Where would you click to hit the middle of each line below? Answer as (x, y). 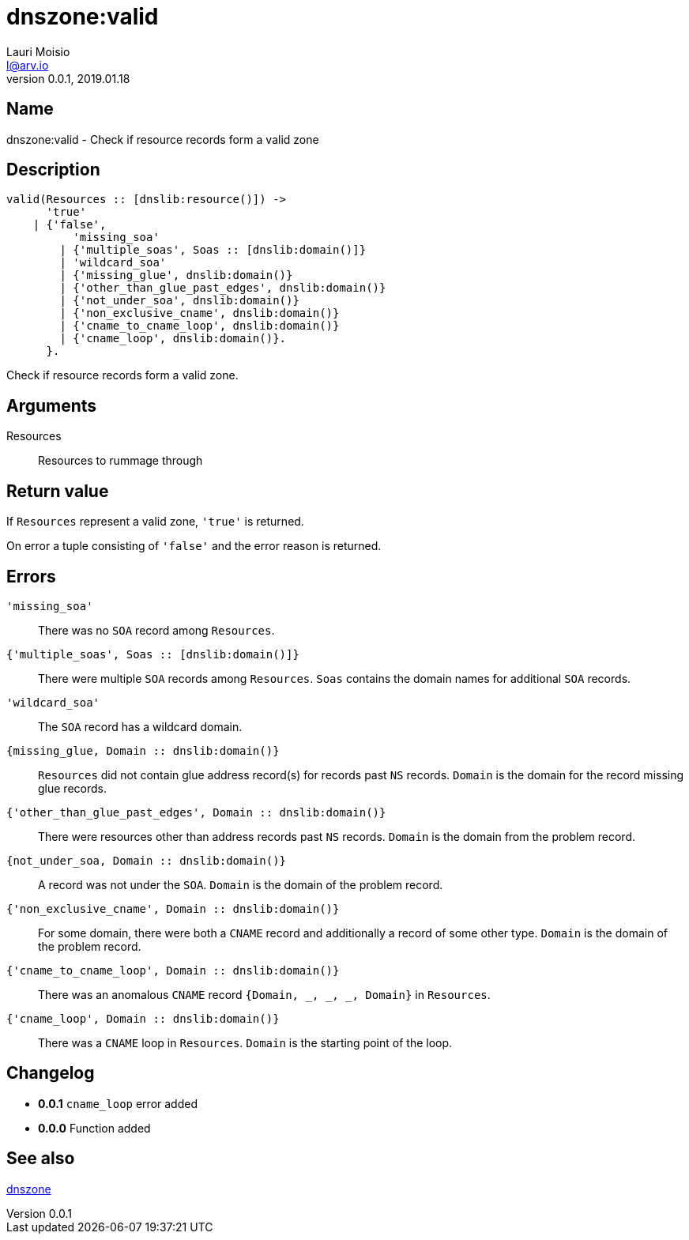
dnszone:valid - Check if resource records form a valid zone (163, 139)
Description (53, 170)
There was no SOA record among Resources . (156, 630)
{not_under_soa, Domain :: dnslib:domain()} (147, 860)
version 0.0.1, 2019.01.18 (68, 78)
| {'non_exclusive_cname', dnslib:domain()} (200, 313)
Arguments (52, 405)
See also (41, 1159)
